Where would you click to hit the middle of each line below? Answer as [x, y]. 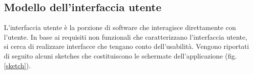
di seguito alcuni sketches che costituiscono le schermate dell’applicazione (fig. [120, 55]
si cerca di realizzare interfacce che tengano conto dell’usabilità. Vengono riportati [126, 46]
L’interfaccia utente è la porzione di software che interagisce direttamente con [120, 27]
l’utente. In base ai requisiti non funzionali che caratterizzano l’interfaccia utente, [126, 37]
